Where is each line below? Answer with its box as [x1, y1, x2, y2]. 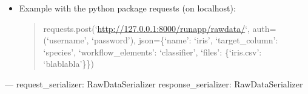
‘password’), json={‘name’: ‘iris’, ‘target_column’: [92, 34, 278, 46]
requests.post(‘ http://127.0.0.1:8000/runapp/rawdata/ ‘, [43, 22, 250, 34]
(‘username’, [43, 34, 89, 46]
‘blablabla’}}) [43, 57, 94, 70]
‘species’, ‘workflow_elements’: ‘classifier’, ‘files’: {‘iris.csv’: [43, 45, 262, 58]
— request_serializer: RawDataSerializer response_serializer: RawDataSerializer [5, 77, 303, 90]
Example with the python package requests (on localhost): [19, 2, 236, 14]
